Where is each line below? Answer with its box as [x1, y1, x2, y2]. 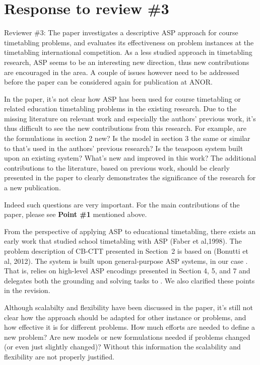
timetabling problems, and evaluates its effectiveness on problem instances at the [4, 37, 254, 47]
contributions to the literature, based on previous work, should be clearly [4, 162, 230, 173]
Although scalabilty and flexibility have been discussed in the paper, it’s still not [4, 302, 253, 312]
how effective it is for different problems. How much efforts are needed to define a [4, 322, 255, 332]
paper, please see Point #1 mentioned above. [4, 209, 147, 220]
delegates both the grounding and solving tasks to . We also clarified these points [4, 275, 255, 285]
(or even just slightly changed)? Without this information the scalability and [4, 341, 241, 352]
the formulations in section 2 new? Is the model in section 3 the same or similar [4, 133, 250, 143]
